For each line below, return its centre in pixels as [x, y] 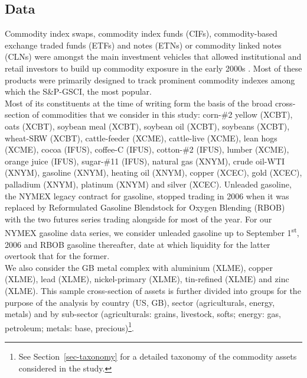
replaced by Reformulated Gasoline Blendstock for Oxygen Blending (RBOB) [145, 207]
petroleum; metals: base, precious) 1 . [69, 327]
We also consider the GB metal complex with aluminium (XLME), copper [139, 267]
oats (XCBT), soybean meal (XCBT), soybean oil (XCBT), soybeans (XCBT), [147, 126]
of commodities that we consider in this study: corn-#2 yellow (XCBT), [162, 114]
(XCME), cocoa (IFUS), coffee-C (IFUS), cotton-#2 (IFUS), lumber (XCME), [147, 149]
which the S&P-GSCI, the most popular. [78, 91]
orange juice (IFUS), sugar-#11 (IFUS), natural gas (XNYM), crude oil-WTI [145, 161]
